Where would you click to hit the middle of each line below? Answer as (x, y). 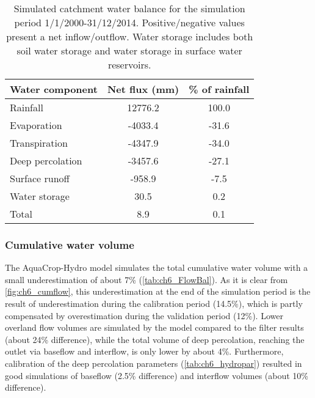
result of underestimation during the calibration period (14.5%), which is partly (154, 303)
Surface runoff (40, 178)
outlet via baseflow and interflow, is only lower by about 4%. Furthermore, (144, 351)
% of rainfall (219, 89)
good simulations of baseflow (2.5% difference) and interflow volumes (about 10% (157, 375)
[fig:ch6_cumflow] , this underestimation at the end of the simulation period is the (158, 291)
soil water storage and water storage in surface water (129, 50)
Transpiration (39, 143)
